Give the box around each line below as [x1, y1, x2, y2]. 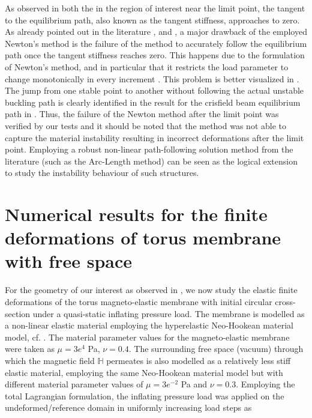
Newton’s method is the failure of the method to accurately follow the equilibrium [5, 37, 307, 49]
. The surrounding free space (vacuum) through [128, 342, 304, 355]
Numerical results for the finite [5, 202, 268, 226]
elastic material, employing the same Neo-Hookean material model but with [5, 366, 283, 378]
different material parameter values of [5, 378, 143, 390]
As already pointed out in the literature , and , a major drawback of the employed [5, 25, 307, 38]
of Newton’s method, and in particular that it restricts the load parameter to [5, 60, 289, 73]
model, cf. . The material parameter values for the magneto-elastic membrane [5, 330, 290, 343]
